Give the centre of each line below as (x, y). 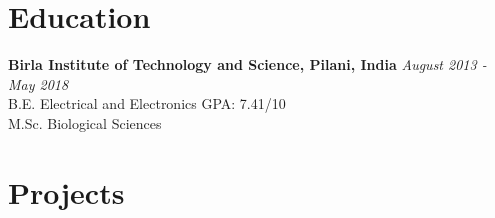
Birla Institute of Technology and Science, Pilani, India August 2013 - (247, 64)
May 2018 (38, 83)
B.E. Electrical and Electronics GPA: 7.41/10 (147, 103)
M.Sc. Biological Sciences (85, 122)
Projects (66, 191)
